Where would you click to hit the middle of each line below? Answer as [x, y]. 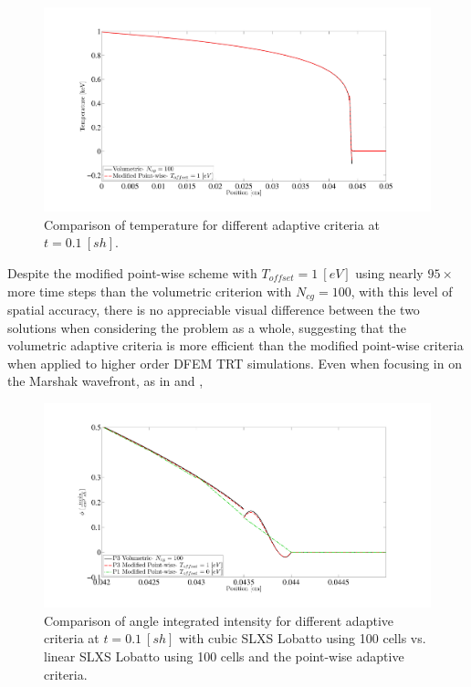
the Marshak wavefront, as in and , [105, 381]
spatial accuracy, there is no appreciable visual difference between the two [214, 310]
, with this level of [402, 291]
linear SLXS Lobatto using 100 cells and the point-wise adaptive [224, 656]
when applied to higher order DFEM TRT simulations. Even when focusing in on [235, 363]
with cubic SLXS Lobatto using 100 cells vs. [303, 638]
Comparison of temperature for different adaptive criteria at [212, 224]
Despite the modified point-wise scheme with [132, 273]
